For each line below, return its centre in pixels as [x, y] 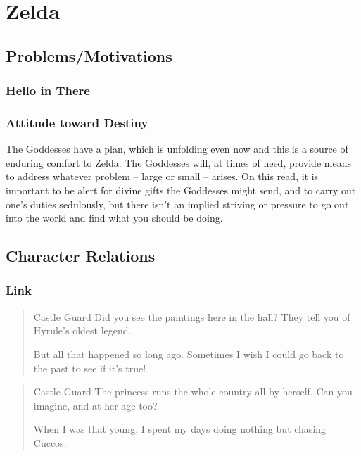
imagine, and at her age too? [95, 405]
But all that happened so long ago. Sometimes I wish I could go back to [189, 354]
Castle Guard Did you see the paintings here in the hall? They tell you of [192, 316]
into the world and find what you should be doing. [114, 218]
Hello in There [48, 90]
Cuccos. [50, 442]
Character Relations [81, 256]
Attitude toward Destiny [77, 122]
